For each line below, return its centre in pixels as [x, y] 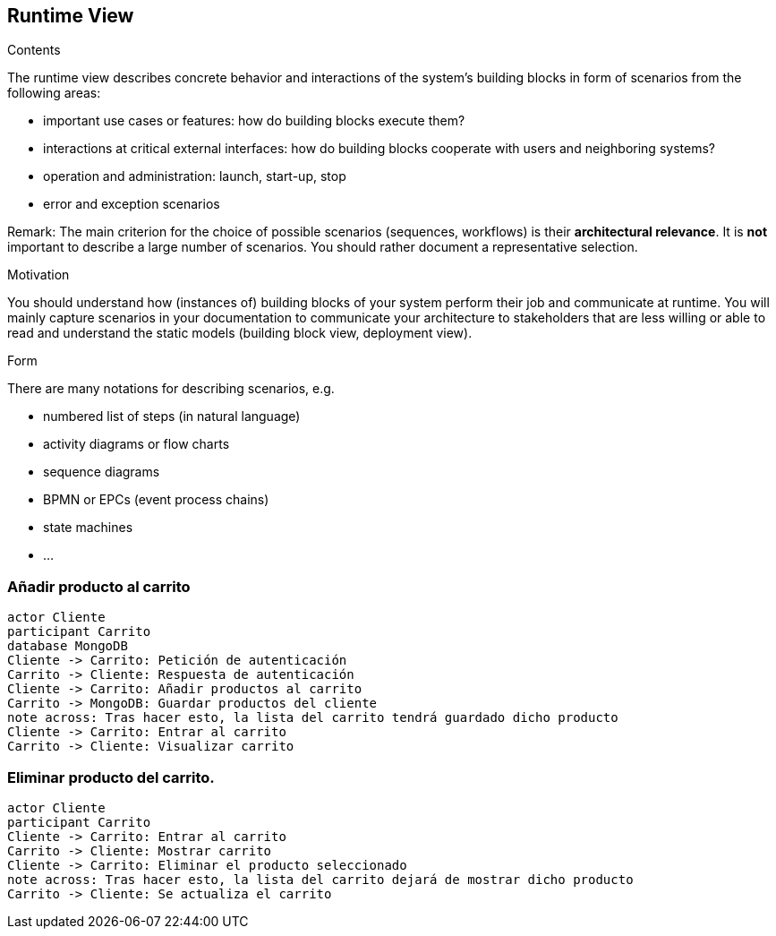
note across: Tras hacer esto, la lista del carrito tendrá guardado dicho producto [313, 718]
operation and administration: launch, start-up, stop [195, 176]
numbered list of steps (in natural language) [172, 416]
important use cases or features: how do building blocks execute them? [254, 121]
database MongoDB [68, 646]
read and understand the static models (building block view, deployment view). [240, 333]
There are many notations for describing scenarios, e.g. [171, 389]
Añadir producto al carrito [99, 586]
